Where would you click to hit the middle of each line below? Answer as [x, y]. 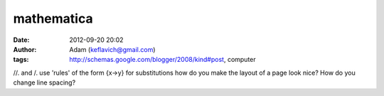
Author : [25, 49]
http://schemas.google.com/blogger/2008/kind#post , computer [162, 60]
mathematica [53, 18]
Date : [21, 40]
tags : [21, 60]
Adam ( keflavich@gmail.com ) [112, 49]
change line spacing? [44, 82]
